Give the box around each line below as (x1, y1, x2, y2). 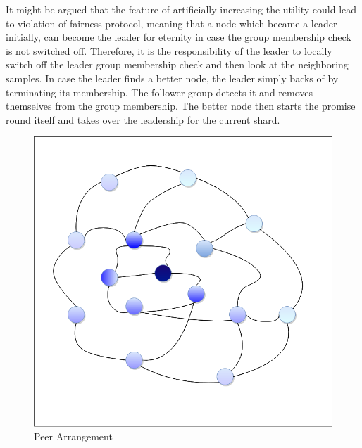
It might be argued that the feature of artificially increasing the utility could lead (6, 2, 357, 16)
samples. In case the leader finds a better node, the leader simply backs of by (6, 70, 339, 85)
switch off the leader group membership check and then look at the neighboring (6, 57, 349, 72)
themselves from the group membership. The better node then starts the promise (6, 98, 356, 113)
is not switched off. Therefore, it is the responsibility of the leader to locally (6, 43, 332, 58)
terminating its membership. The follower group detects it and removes (6, 84, 313, 99)
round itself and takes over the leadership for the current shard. (6, 112, 280, 127)
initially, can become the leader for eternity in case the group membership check (6, 30, 351, 44)
